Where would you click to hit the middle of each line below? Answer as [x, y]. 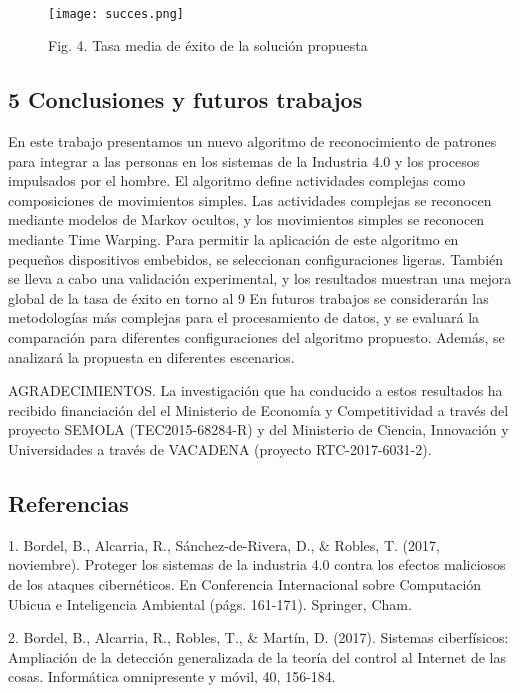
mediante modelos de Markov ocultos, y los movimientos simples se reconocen [246, 219]
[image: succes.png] [116, 13]
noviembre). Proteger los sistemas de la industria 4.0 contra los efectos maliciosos [257, 564]
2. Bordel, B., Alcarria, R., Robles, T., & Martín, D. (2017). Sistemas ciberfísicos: [258, 637]
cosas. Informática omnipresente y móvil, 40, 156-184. [172, 676]
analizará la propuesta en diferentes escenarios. [151, 356]
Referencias [68, 502]
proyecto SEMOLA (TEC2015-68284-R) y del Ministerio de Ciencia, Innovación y [258, 429]
